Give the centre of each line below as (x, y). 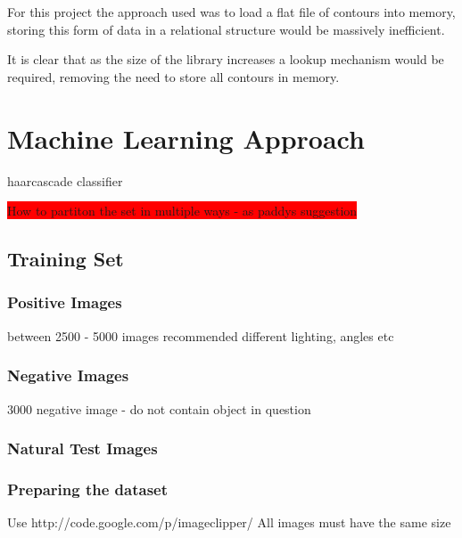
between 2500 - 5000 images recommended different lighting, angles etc (201, 335)
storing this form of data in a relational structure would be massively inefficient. (226, 29)
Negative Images (68, 375)
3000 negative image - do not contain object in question (159, 408)
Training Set (66, 259)
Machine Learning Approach (186, 138)
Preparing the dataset (88, 489)
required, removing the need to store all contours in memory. (173, 76)
